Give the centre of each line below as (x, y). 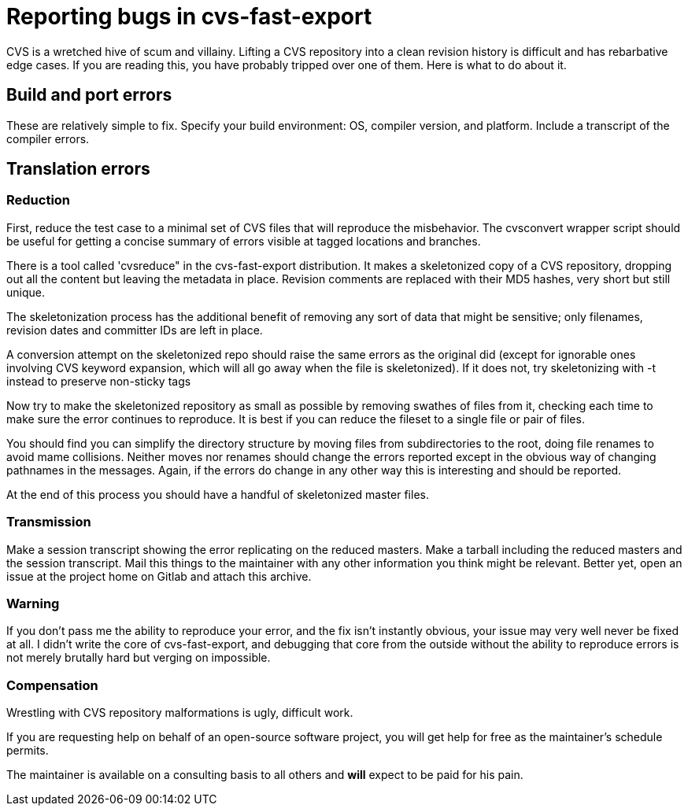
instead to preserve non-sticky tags (99, 381)
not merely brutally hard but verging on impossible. (139, 658)
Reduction (39, 200)
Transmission (49, 522)
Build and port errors (89, 95)
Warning (33, 603)
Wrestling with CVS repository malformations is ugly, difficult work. (180, 713)
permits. (28, 751)
